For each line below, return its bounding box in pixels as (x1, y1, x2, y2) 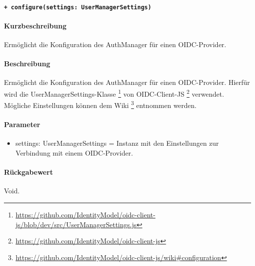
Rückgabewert (4, 167, 53, 177)
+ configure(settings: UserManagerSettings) (4, 3, 152, 11)
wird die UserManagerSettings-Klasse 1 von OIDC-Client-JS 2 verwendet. (4, 87, 224, 99)
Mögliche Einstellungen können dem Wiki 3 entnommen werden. (4, 99, 197, 110)
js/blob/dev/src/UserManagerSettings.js (15, 219, 137, 229)
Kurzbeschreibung (4, 20, 67, 30)
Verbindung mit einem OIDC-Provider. (15, 147, 133, 158)
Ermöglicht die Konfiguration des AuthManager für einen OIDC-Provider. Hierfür (4, 77, 250, 87)
